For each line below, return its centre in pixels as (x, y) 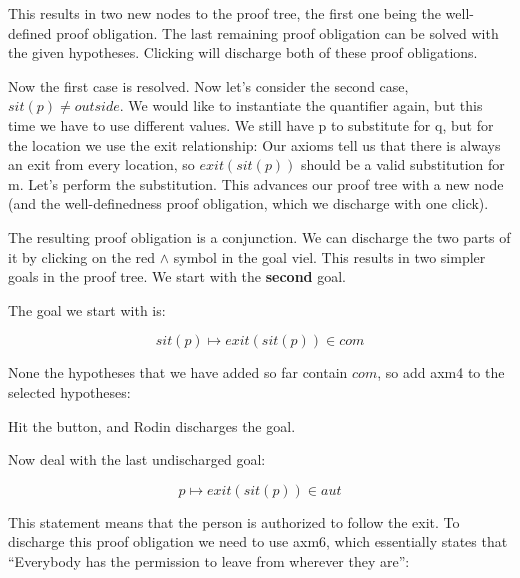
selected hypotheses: (69, 391)
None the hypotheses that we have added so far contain (178, 372)
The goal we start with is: (87, 309)
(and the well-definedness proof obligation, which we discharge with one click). (248, 203)
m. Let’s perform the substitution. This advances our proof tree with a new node (256, 183)
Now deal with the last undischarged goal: (137, 459)
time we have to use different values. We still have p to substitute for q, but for (251, 124)
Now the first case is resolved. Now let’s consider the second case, (208, 85)
